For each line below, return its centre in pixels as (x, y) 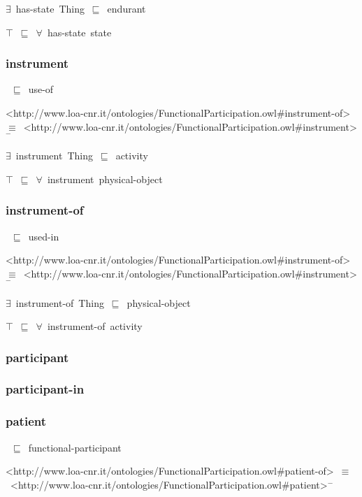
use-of (41, 89)
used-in (44, 236)
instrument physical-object (105, 179)
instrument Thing (54, 156)
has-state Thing (50, 8)
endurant (126, 8)
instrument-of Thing (60, 302)
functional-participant (75, 447)
